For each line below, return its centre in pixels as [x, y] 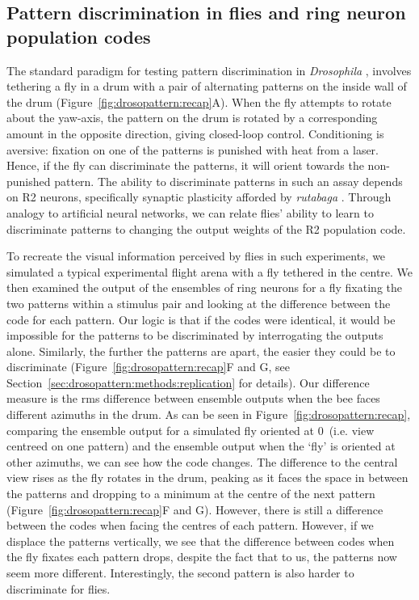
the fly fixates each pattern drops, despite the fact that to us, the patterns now [202, 557]
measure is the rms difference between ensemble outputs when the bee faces [193, 398]
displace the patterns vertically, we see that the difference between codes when [201, 541]
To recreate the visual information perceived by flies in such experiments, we [196, 256]
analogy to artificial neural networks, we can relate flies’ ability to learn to [190, 212]
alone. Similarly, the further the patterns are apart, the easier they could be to [201, 351]
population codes [79, 36]
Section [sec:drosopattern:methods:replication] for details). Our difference [188, 382]
